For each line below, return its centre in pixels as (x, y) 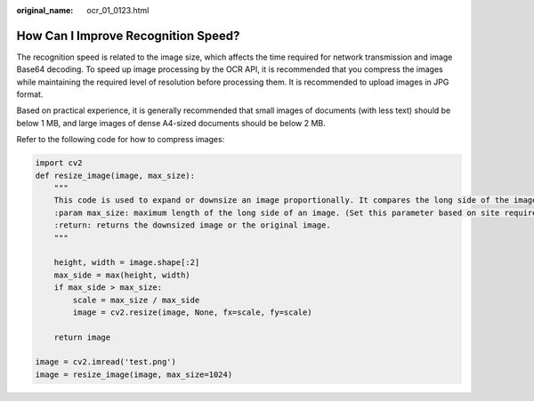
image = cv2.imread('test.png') (106, 362)
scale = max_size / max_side (136, 300)
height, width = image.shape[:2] (127, 263)
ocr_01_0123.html (118, 10)
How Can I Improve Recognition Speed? (128, 36)
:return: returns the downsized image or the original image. (192, 225)
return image (82, 337)
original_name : (45, 10)
